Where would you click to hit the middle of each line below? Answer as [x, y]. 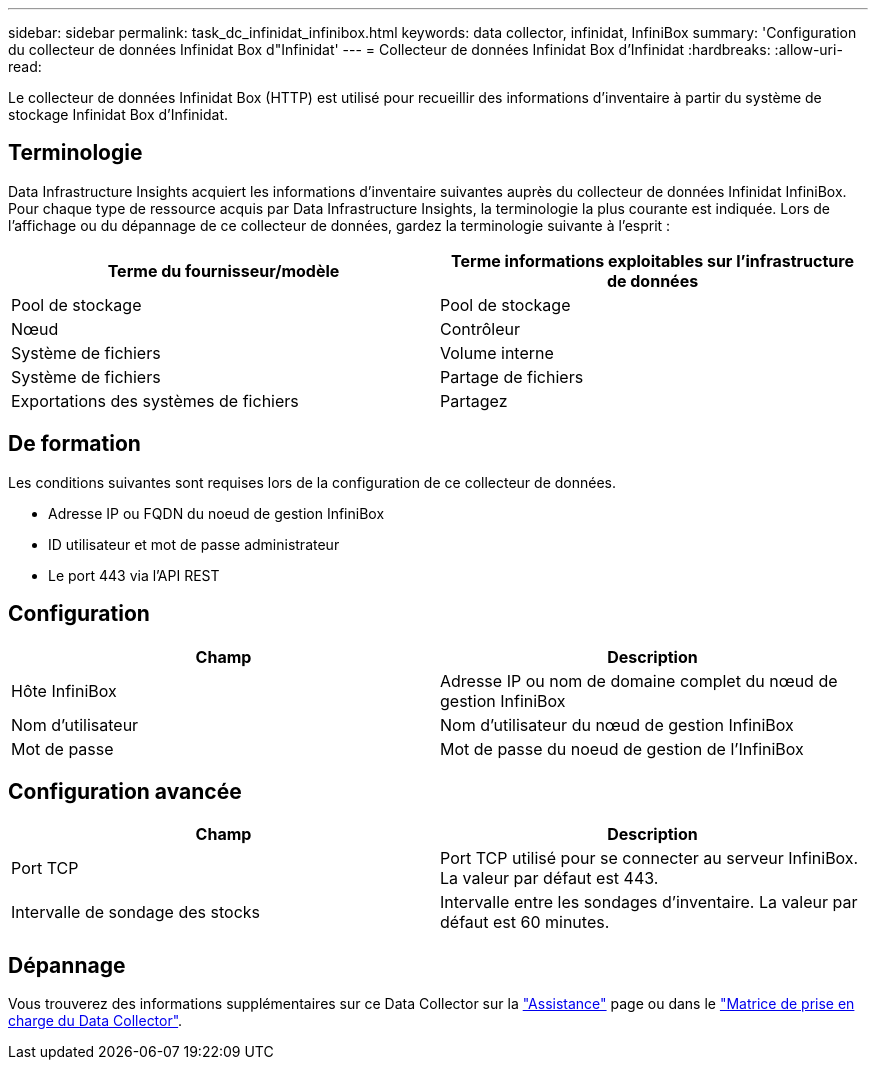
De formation [74, 444]
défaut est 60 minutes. [525, 922]
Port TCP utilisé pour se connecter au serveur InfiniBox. [649, 858]
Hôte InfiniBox [64, 690]
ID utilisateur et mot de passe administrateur [194, 544]
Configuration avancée [125, 791]
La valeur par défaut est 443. [549, 878]
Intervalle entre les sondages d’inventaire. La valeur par [649, 902]
